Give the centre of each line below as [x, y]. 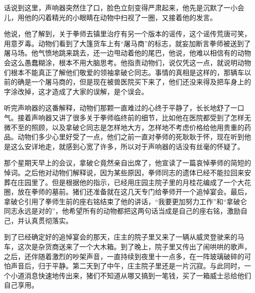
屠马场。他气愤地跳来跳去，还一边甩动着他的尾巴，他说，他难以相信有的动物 [127, 53]
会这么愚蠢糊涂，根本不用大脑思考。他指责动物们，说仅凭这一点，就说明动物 [127, 62]
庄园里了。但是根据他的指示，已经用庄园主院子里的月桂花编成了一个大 [131, 182]
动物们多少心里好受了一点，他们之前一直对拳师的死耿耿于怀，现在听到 [131, 137]
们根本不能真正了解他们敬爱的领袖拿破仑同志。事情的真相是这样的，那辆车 [124, 72]
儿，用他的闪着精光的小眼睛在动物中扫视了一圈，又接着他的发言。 [110, 17]
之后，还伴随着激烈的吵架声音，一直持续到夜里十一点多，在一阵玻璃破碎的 [124, 256]
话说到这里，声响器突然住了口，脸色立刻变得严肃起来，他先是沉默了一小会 [124, 7]
